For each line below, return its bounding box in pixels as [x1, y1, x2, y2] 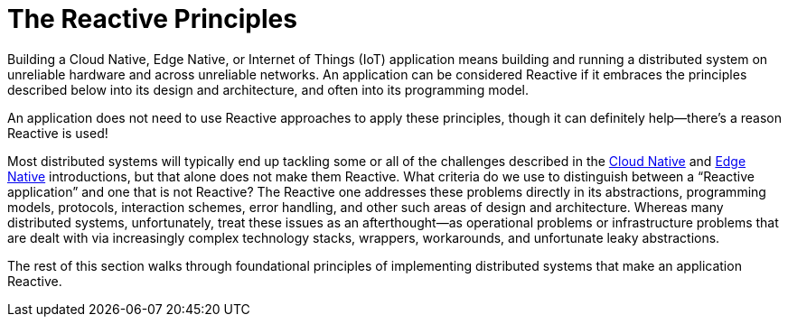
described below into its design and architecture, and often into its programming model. [7, 81, 529, 97]
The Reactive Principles [7, 4, 297, 34]
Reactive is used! [7, 125, 108, 141]
